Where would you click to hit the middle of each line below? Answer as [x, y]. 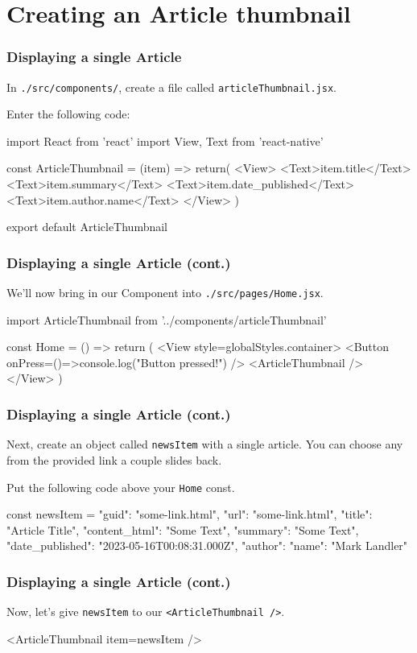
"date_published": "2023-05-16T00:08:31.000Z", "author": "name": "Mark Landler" [207, 546]
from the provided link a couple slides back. [114, 459]
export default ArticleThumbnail [87, 227]
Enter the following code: [68, 114]
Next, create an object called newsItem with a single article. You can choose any [205, 444]
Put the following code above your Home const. [121, 487]
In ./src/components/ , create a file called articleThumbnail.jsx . [171, 87]
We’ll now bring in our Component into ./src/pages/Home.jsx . [165, 293]
